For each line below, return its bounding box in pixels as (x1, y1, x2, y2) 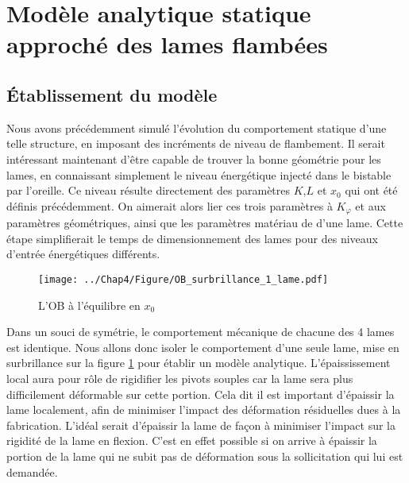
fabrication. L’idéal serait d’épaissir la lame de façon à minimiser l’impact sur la (6, 416, 395, 433)
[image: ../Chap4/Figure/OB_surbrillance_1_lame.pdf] (38, 273, 329, 285)
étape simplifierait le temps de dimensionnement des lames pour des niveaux (6, 230, 378, 246)
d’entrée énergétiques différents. (6, 245, 160, 262)
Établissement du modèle (6, 82, 218, 106)
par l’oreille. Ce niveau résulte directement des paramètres (6, 182, 291, 199)
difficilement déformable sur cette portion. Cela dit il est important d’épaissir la (6, 385, 395, 402)
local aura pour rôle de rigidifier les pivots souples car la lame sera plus (6, 370, 353, 386)
